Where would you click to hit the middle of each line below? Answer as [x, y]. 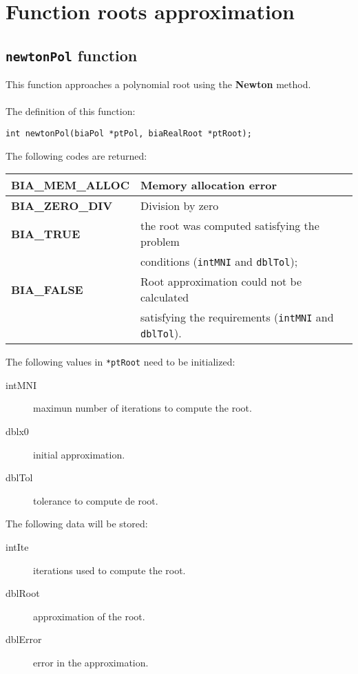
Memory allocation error [209, 185]
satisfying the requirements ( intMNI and [237, 317]
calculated [165, 297]
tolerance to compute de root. [96, 500]
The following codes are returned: [76, 155]
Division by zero [179, 206]
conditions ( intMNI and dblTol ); [219, 262]
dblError [24, 639]
